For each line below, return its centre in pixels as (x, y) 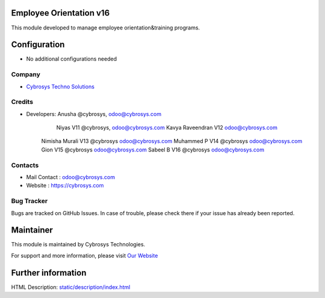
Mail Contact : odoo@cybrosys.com (71, 177)
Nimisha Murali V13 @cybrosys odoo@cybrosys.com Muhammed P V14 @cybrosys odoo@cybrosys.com (172, 141)
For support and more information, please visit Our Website (85, 255)
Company (26, 74)
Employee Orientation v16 (60, 13)
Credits (22, 102)
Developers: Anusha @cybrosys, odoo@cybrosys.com (94, 114)
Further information (49, 272)
